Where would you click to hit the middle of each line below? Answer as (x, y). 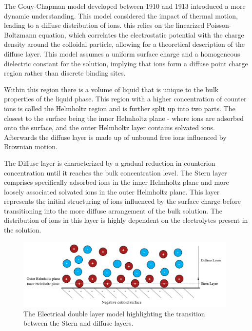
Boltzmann (20, 34)
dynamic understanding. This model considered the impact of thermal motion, (121, 15)
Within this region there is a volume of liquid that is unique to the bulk (111, 89)
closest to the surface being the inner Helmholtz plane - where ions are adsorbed (124, 118)
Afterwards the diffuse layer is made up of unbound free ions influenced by (115, 137)
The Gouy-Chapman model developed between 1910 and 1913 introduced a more (125, 6)
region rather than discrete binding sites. (65, 73)
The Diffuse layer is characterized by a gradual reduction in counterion (110, 163)
